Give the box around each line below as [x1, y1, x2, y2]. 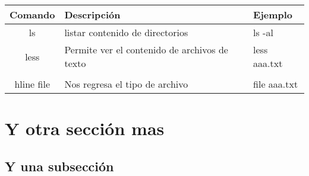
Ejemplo [253, 8, 293, 21]
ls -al [253, 25, 273, 39]
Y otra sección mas [5, 116, 165, 140]
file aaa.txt [253, 77, 298, 91]
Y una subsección [5, 156, 114, 175]
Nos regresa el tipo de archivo [64, 77, 188, 91]
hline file [14, 77, 50, 91]
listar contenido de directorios [64, 25, 188, 39]
